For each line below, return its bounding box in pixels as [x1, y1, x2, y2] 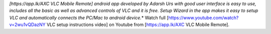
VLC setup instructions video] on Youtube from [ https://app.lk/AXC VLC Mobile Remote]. [46, 21, 230, 27]
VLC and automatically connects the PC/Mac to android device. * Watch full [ [9, 14, 169, 20]
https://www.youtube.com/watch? [168, 14, 239, 20]
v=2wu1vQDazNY [9, 21, 46, 27]
